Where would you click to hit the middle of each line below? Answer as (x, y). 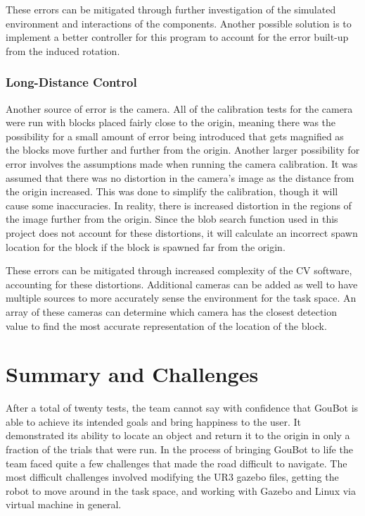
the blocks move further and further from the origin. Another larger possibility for (183, 150)
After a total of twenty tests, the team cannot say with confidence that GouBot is (182, 408)
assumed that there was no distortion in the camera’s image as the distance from (180, 177)
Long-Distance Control (71, 82)
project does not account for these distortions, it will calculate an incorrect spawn (182, 232)
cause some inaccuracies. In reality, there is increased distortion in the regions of (179, 205)
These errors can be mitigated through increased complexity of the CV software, (179, 270)
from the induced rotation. (63, 50)
